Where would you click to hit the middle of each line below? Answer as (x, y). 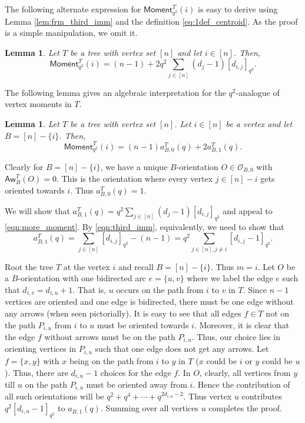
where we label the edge (230, 278)
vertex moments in (38, 104)
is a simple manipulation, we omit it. (71, 33)
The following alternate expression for (73, 9)
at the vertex (87, 266)
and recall (136, 266)
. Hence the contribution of (241, 384)
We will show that (37, 210)
